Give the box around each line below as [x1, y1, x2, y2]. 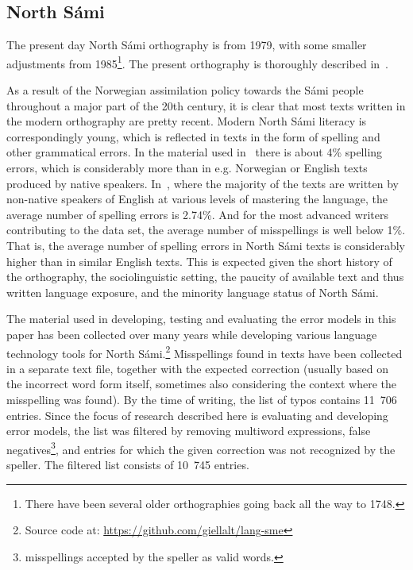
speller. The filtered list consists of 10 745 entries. [6, 456, 249, 473]
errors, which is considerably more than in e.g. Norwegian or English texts [6, 160, 368, 176]
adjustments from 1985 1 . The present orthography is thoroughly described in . [6, 52, 388, 71]
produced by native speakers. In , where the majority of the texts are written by [6, 175, 399, 191]
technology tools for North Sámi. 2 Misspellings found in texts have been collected [6, 342, 403, 361]
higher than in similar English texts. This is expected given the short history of [6, 252, 392, 269]
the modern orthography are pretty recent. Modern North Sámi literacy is [6, 113, 367, 129]
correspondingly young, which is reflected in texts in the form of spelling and [6, 128, 380, 144]
